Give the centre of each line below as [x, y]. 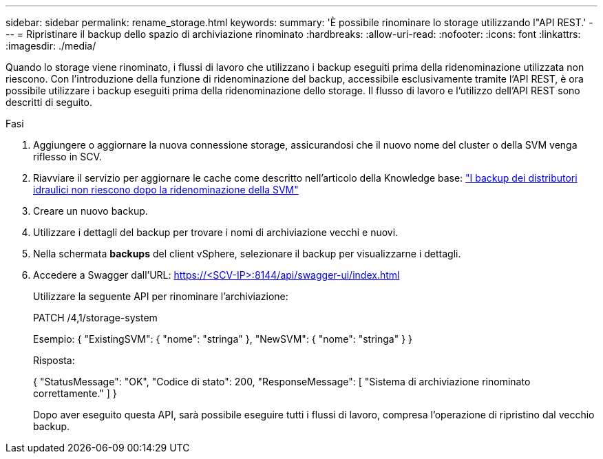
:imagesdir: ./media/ [51, 46]
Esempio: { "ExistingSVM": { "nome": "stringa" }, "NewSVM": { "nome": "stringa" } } [223, 339]
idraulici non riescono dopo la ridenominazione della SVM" [166, 190]
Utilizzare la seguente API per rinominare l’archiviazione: [161, 296]
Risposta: [54, 360]
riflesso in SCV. [67, 157]
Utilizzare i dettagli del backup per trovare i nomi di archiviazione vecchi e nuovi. [216, 232]
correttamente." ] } [75, 393]
